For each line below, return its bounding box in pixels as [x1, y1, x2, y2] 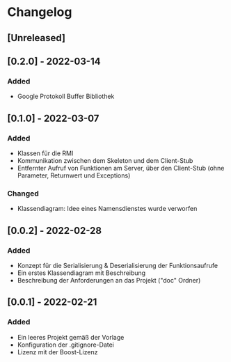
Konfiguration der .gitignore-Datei [17, 340, 115, 349]
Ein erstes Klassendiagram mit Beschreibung [17, 269, 146, 277]
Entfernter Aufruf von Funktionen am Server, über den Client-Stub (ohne [17, 164, 225, 172]
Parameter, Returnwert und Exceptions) [17, 171, 131, 180]
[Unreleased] [7, 32, 66, 44]
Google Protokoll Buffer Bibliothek [17, 92, 115, 101]
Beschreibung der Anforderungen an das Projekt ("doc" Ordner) [17, 276, 201, 284]
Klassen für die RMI [17, 149, 74, 157]
